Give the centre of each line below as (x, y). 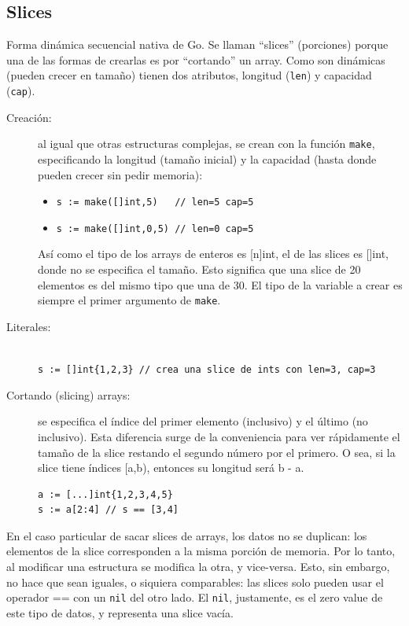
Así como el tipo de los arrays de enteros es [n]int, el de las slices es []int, (213, 254)
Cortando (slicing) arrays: (68, 394)
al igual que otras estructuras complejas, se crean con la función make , (206, 144)
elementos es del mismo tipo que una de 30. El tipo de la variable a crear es (220, 284)
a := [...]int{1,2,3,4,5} (105, 494)
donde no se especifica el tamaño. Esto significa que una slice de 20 (199, 269)
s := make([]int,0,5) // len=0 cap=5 (155, 228)
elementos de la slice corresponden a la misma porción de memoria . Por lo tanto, (201, 551)
